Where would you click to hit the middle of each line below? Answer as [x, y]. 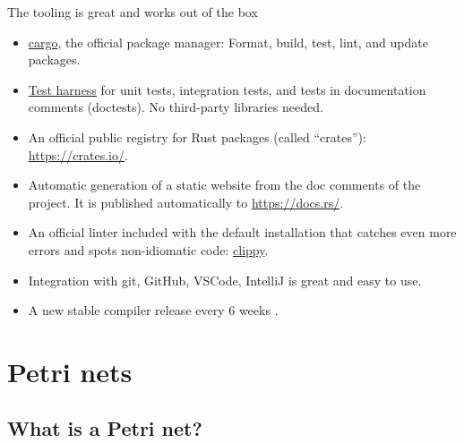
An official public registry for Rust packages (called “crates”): [197, 136]
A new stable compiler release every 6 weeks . [153, 310]
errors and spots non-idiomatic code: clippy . [148, 249]
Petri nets [70, 371]
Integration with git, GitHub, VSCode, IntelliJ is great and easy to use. [225, 280]
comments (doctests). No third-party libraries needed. [176, 107]
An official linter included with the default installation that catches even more [242, 232]
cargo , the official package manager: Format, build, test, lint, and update [228, 42]
